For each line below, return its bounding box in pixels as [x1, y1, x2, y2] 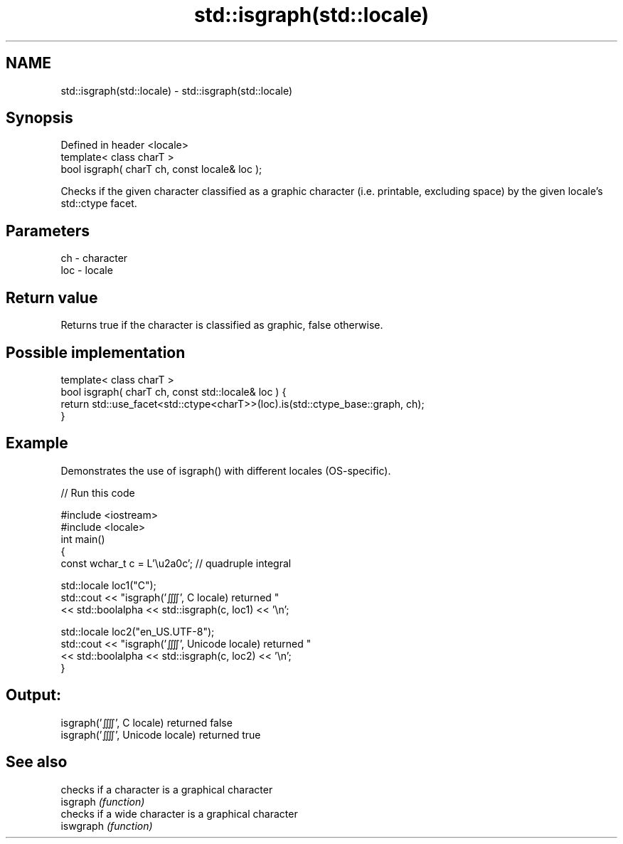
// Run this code [60, 486, 135, 499]
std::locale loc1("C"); [60, 579, 156, 591]
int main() [60, 532, 105, 545]
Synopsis [6, 109, 73, 127]
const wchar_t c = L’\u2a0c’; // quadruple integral [60, 556, 292, 569]
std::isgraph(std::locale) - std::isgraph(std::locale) [60, 84, 293, 97]
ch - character [60, 252, 128, 265]
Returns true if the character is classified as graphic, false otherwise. [60, 319, 383, 332]
